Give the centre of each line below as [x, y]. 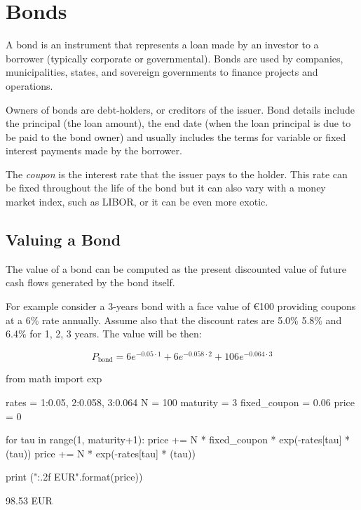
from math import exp [54, 378]
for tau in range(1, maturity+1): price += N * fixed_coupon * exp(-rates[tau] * [178, 439]
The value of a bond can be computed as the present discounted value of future [176, 268]
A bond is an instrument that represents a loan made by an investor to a [162, 45]
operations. [29, 85]
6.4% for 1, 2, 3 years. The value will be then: [104, 334]
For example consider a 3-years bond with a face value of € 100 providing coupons [181, 306]
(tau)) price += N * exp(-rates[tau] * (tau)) [101, 453]
